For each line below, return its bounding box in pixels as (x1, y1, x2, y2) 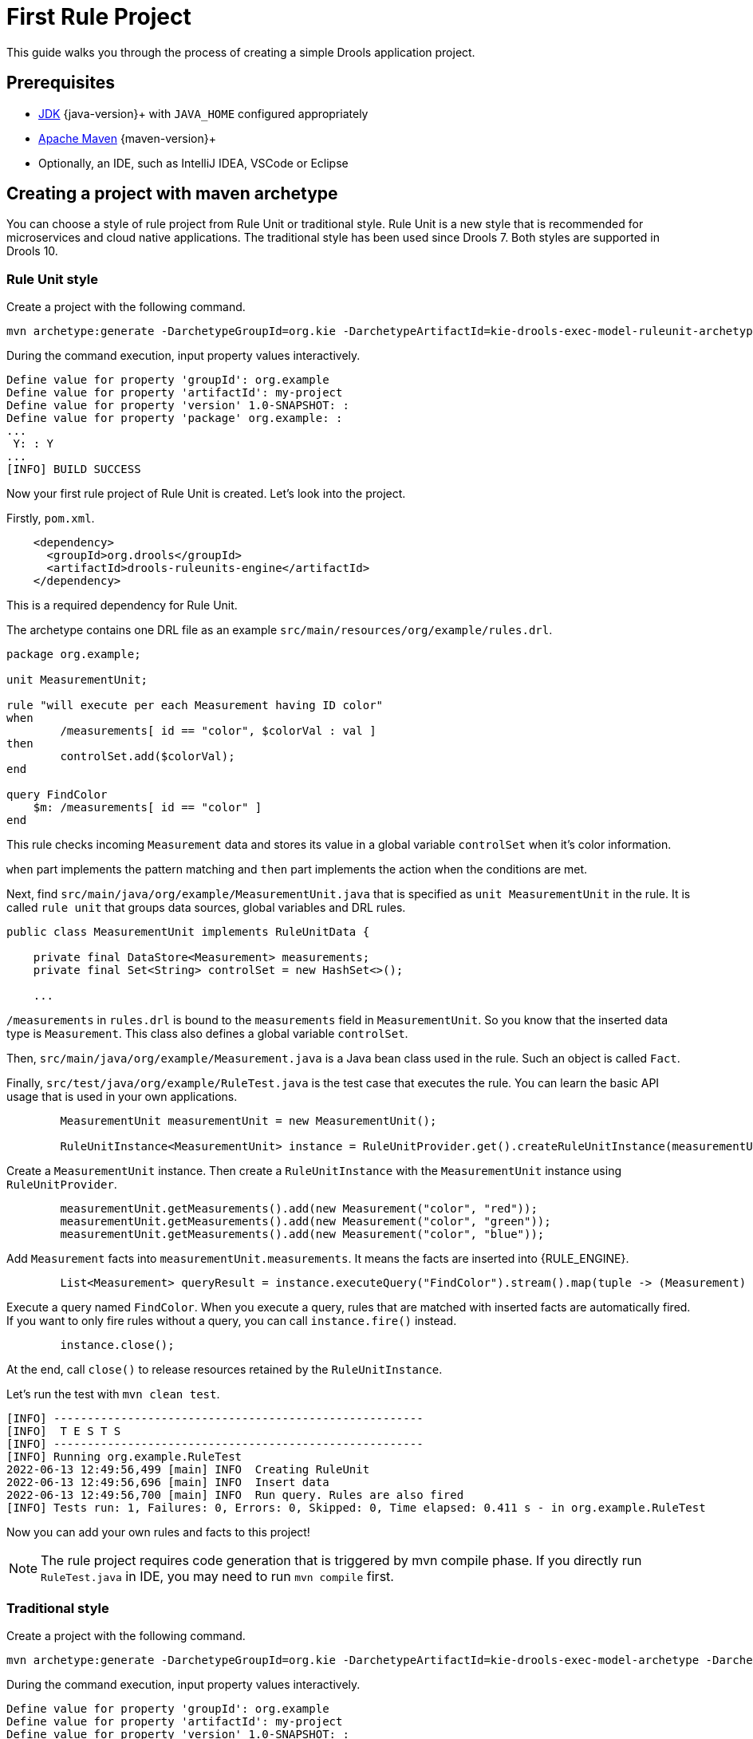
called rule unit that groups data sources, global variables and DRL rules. (6, 901, 406, 915)
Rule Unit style (6, 270, 99, 287)
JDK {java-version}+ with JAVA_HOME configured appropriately (38, 106, 369, 120)
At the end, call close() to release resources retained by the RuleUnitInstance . (6, 1362, 443, 1377)
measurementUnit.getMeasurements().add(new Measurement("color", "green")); (60, 1215, 551, 1228)
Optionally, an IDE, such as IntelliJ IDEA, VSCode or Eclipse (38, 156, 349, 170)
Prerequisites (6, 73, 115, 93)
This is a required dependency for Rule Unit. (6, 598, 238, 613)
